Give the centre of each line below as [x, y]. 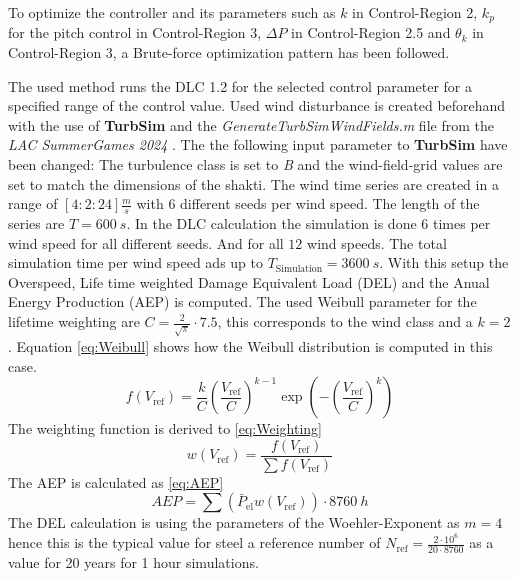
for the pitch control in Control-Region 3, [135, 32]
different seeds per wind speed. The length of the [330, 203]
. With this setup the [444, 262]
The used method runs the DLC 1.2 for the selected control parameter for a [240, 85]
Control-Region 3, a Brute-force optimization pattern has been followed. [229, 52]
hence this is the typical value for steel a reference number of [194, 542]
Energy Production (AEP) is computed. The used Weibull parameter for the [242, 301]
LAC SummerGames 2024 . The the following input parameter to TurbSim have [258, 144]
